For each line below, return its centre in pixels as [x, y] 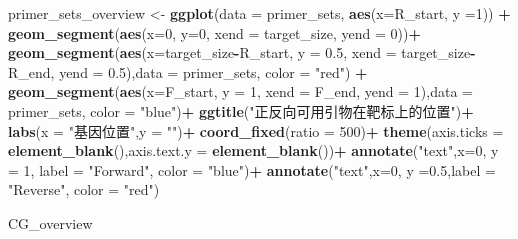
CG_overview [50, 222]
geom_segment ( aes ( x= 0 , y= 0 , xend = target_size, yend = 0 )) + [214, 32]
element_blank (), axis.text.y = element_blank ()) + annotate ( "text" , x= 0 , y [253, 150]
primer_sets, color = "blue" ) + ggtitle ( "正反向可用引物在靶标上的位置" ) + [241, 110]
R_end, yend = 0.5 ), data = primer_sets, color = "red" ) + [188, 71]
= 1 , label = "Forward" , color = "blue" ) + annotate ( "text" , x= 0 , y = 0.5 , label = [252, 169]
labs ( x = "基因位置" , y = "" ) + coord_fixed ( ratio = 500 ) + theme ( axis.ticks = [256, 130]
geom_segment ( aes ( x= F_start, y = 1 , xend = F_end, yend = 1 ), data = [240, 91]
